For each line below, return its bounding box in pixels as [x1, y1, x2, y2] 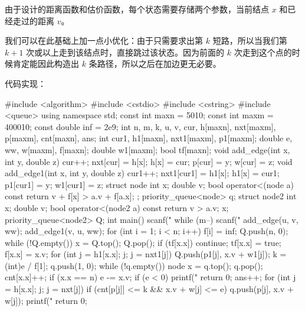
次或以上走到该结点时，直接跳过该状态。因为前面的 [26, 46, 225, 58]
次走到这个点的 [234, 46, 292, 58]
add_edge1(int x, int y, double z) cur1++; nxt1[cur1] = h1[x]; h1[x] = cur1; [5, 167, 280, 179]
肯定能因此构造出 [12, 57, 79, 70]
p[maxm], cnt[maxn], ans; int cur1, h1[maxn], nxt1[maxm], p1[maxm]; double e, [5, 132, 293, 144]
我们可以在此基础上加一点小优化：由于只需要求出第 [5, 34, 203, 47]
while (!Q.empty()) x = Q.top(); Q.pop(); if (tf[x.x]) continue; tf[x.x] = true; [5, 236, 281, 248]
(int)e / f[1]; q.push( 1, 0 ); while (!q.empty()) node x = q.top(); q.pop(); [5, 259, 263, 271]
